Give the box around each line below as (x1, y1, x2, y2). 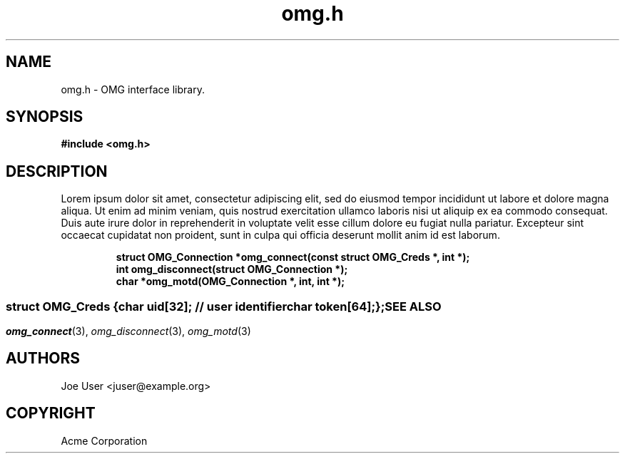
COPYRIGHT (6, 404, 96, 423)
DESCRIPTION (6, 162, 108, 180)
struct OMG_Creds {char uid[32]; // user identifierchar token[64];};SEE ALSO (6, 299, 442, 314)
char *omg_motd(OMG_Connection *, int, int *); (116, 275, 345, 288)
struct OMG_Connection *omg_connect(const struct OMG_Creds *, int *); (116, 251, 470, 264)
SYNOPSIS (6, 108, 83, 126)
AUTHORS (6, 349, 81, 368)
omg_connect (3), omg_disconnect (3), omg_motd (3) (6, 325, 251, 338)
